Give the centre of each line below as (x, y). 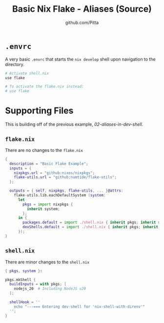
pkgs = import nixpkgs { (48, 204)
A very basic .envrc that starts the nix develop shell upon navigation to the (80, 59)
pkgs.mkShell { (20, 280)
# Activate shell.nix (27, 73)
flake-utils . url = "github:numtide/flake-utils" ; (65, 177)
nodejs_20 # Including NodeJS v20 (50, 289)
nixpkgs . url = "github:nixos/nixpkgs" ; (54, 173)
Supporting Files (39, 111)
